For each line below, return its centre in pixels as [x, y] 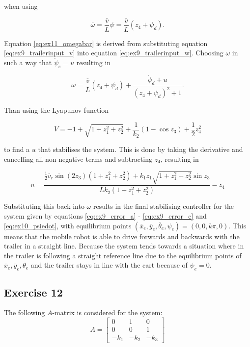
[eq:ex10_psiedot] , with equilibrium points [68, 225]
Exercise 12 [33, 292]
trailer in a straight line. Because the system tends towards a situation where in [124, 246]
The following [25, 312]
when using [21, 6]
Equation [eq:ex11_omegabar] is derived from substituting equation [106, 43]
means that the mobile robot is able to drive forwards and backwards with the [122, 236]
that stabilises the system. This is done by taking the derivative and [140, 149]
